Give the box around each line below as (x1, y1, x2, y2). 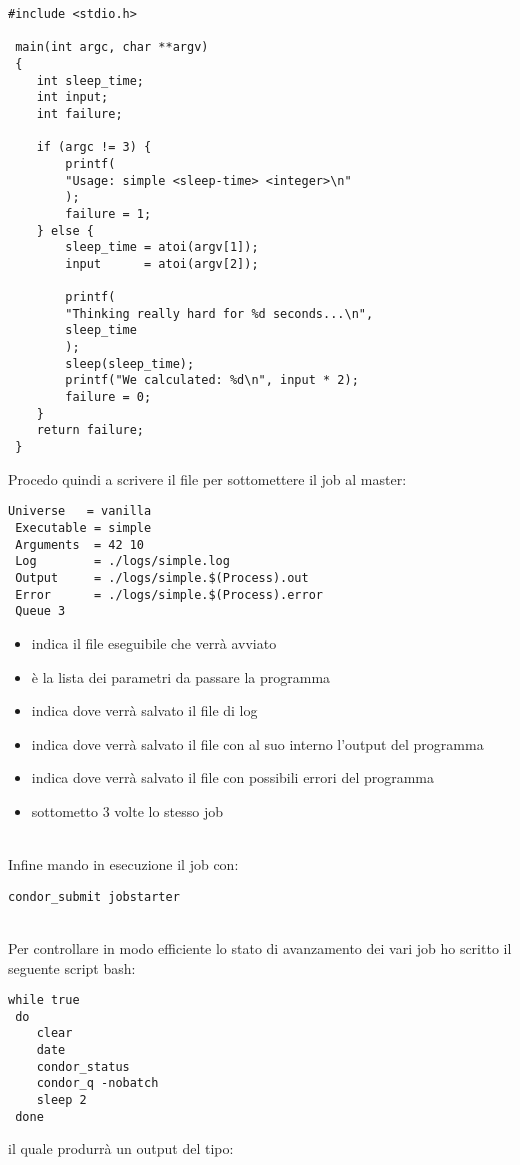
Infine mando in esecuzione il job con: (8, 854, 239, 875)
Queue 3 (15, 604, 66, 619)
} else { (36, 223, 94, 238)
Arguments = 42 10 (15, 537, 145, 552)
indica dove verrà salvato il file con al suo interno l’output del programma (31, 733, 484, 754)
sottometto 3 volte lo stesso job (31, 800, 224, 821)
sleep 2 (36, 1093, 87, 1108)
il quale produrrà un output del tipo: (8, 1138, 234, 1159)
